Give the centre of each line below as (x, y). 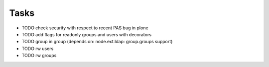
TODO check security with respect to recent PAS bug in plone (85, 28)
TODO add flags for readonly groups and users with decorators (87, 34)
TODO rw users (38, 48)
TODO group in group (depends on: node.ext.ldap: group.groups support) (97, 42)
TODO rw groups (39, 56)
